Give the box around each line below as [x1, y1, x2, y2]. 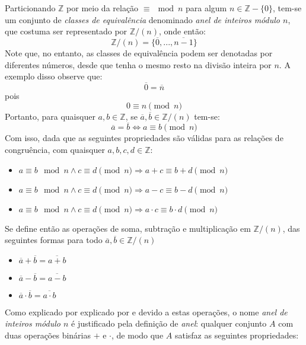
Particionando [5, 2, 56, 14]
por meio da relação [66, 2, 139, 14]
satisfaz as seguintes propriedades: [174, 328, 299, 341]
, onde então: [158, 25, 206, 37]
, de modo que [111, 328, 164, 341]
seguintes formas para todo [5, 234, 103, 246]
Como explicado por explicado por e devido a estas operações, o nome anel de [5, 305, 288, 318]
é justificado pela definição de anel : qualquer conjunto [71, 317, 267, 330]
